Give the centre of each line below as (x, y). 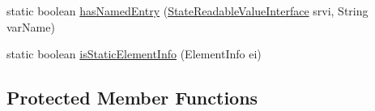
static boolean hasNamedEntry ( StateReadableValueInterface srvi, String (187, 11)
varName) (31, 26)
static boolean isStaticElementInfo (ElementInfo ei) (134, 54)
